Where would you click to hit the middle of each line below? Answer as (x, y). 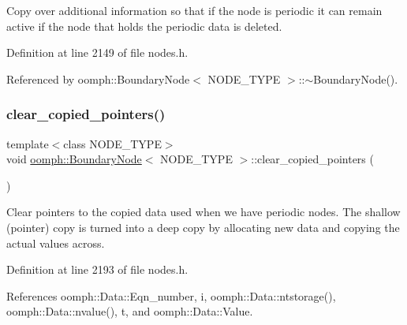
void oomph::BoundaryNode (74, 159)
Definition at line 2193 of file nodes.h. (97, 269)
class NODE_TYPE (112, 143)
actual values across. (56, 243)
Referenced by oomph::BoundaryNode (98, 78)
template (28, 143)
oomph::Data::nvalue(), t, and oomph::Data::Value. (130, 311)
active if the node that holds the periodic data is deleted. (144, 26)
